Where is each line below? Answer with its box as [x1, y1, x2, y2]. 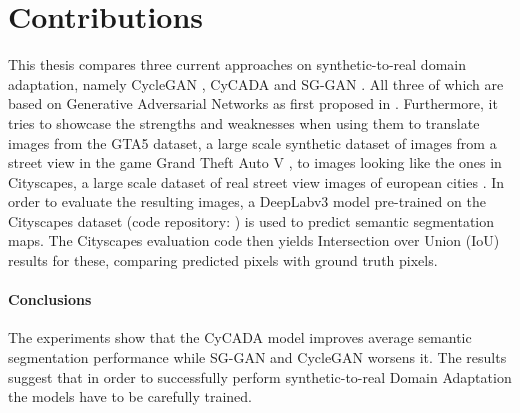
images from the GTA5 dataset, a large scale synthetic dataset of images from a [8, 132, 497, 153]
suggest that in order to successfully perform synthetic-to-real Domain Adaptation [8, 366, 512, 387]
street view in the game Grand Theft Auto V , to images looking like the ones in [8, 152, 502, 173]
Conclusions [8, 289, 92, 310]
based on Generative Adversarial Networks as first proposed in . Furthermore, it [8, 93, 498, 114]
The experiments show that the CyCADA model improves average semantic [8, 327, 472, 348]
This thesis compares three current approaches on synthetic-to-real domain [8, 54, 466, 75]
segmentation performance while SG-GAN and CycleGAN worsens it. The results [8, 347, 507, 368]
